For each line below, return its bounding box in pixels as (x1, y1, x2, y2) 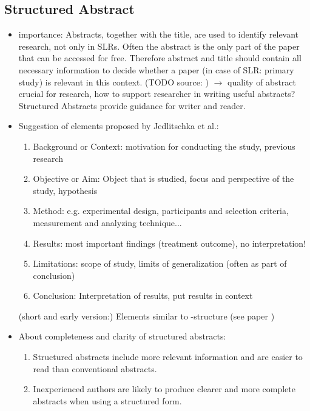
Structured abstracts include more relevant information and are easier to (33, 350, 303, 363)
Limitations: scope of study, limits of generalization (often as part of (33, 257, 287, 270)
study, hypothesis (33, 184, 98, 196)
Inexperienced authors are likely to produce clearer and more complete (33, 383, 295, 395)
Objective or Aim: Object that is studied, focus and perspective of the (33, 172, 294, 185)
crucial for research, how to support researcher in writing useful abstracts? (18, 87, 295, 100)
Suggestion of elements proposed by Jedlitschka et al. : (18, 119, 219, 132)
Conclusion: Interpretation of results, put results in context (33, 289, 253, 302)
